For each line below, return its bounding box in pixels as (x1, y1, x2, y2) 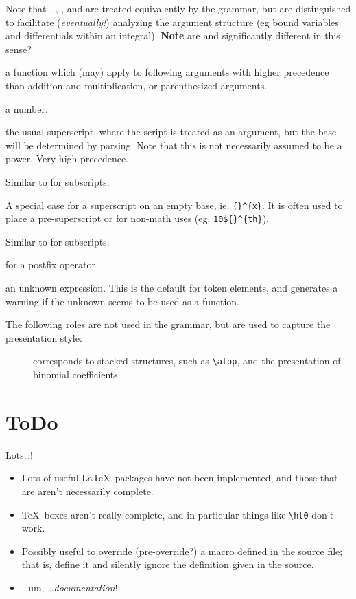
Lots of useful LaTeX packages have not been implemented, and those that (21, 470, 338, 485)
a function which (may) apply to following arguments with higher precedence (5, 65, 329, 79)
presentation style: (5, 330, 82, 345)
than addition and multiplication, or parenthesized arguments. (5, 78, 268, 92)
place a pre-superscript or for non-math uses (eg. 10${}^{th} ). (5, 211, 269, 226)
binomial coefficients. (33, 367, 121, 382)
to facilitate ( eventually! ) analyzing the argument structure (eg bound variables (5, 14, 339, 29)
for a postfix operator (5, 257, 95, 272)
